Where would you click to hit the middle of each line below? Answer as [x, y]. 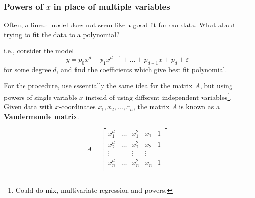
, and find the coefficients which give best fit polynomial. [142, 69]
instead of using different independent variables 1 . [159, 96]
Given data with [28, 107]
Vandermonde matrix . [42, 116]
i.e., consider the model [39, 51]
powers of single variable [41, 97]
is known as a [199, 107]
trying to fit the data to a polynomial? [62, 34]
